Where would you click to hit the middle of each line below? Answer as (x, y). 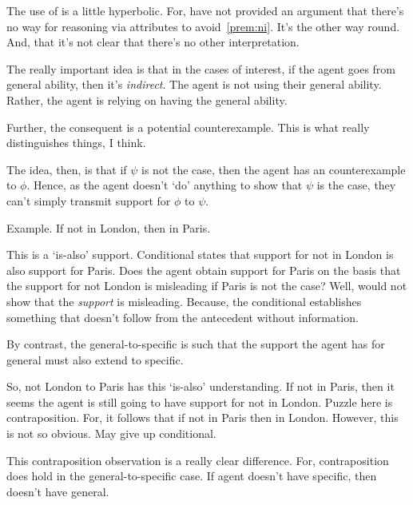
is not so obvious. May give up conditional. (111, 433)
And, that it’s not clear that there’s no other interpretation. (153, 42)
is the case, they (356, 185)
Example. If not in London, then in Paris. (109, 227)
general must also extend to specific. (95, 359)
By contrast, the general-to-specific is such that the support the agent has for (196, 344)
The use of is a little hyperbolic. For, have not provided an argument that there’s (205, 10)
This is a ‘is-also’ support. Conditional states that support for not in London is (200, 254)
